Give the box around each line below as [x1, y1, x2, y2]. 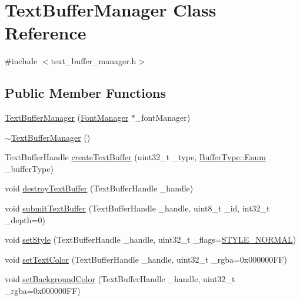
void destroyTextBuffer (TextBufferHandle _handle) [5, 182, 194, 194]
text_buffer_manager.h [51, 55, 136, 67]
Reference [5, 21, 86, 45]
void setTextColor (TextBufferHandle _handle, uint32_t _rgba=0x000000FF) [5, 253, 287, 265]
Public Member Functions [5, 84, 166, 102]
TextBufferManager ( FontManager [5, 111, 129, 124]
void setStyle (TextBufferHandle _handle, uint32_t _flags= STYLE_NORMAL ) [5, 233, 296, 246]
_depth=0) [5, 213, 45, 226]
